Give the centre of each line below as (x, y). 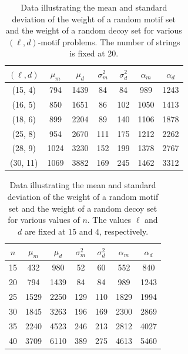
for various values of (44, 220)
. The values (109, 220)
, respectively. (124, 231)
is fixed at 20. (94, 53)
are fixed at (45, 231)
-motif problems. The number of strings (109, 41)
